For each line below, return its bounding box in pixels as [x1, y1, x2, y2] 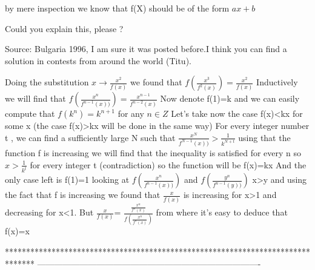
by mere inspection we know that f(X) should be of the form [5, 2, 230, 14]
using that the [238, 131, 291, 143]
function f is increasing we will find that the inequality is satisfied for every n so [5, 146, 302, 159]
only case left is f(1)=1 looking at [5, 173, 130, 186]
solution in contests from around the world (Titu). [5, 54, 191, 67]
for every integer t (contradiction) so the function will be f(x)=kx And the [30, 158, 307, 171]
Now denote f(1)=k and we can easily [160, 92, 300, 105]
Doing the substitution [5, 76, 89, 88]
